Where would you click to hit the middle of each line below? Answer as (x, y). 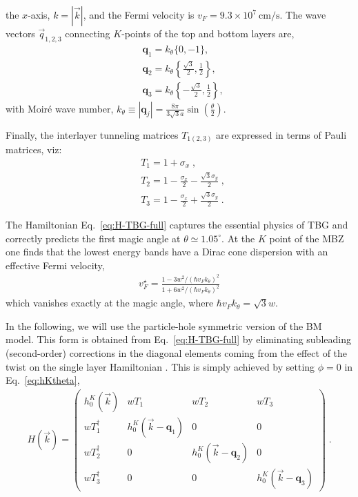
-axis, (39, 14)
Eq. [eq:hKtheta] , (43, 380)
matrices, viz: (34, 149)
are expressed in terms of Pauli (281, 134)
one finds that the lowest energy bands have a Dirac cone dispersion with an (167, 252)
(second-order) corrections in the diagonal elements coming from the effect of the (177, 352)
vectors (20, 33)
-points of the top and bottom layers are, (208, 33)
